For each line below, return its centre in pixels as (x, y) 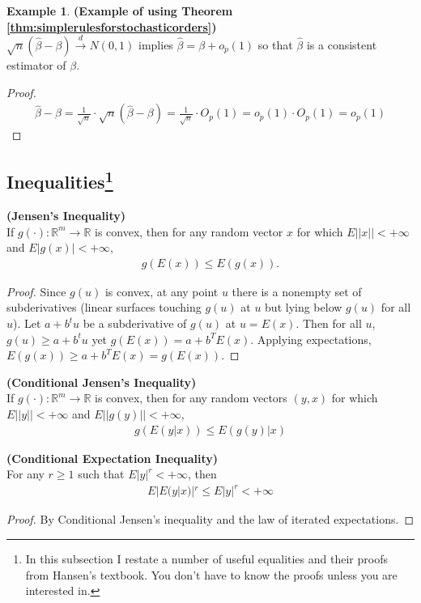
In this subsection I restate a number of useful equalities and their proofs (206, 558)
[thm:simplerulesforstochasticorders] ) (112, 26)
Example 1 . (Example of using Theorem (120, 11)
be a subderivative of (135, 323)
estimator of (36, 64)
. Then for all (329, 323)
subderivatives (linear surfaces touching (104, 307)
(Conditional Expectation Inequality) (113, 458)
